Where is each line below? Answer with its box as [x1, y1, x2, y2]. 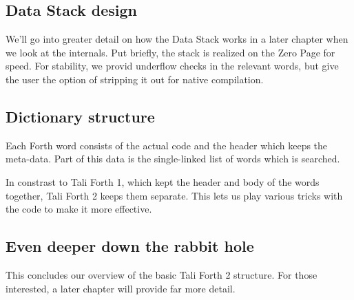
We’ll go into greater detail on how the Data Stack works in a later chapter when [6, 32, 348, 46]
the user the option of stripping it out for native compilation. [6, 72, 264, 86]
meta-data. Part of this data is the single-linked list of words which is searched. [6, 151, 340, 166]
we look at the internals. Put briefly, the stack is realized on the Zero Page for [6, 45, 335, 59]
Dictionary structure [6, 105, 155, 127]
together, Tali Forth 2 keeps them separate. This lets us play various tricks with [6, 188, 343, 202]
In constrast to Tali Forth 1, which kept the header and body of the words [6, 174, 320, 189]
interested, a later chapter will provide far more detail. [6, 281, 236, 295]
